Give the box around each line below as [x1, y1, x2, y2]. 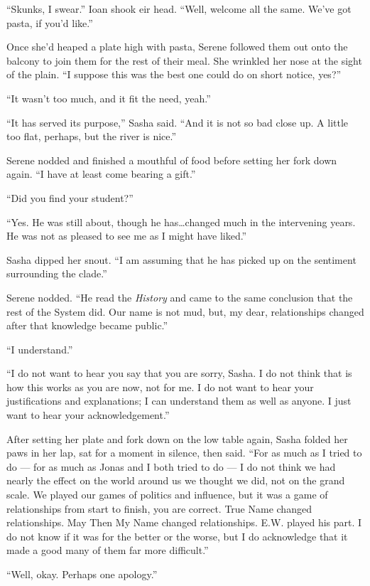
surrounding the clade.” [6, 266, 107, 281]
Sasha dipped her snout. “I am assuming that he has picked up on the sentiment [6, 252, 357, 267]
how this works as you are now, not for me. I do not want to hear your [6, 379, 314, 394]
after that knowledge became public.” [6, 318, 168, 333]
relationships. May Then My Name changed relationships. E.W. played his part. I [6, 515, 362, 530]
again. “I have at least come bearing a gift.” [6, 166, 196, 181]
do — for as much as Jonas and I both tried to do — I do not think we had [6, 459, 336, 474]
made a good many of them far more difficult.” [6, 543, 209, 558]
